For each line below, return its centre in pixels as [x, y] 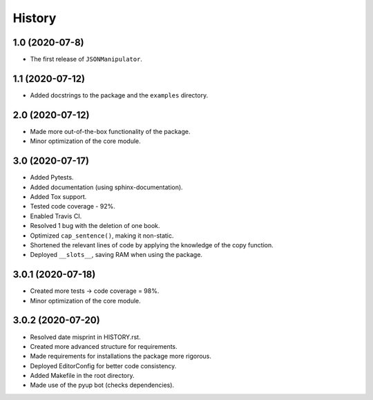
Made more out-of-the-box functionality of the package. [110, 131]
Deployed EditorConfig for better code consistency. [103, 365]
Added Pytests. [52, 178]
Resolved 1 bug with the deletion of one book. [95, 226]
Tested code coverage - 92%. [73, 207]
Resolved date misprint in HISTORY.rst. [85, 337]
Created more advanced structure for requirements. [104, 346]
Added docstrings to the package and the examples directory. [119, 95]
